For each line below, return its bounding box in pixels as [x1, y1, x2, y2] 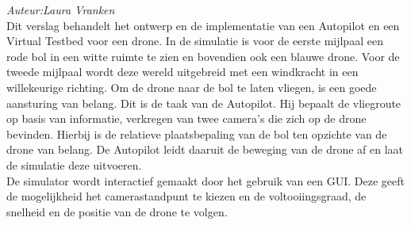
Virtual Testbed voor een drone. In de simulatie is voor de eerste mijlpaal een [6, 32, 383, 49]
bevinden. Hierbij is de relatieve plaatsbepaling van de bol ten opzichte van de [6, 125, 387, 142]
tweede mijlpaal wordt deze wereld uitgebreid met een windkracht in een [6, 63, 359, 80]
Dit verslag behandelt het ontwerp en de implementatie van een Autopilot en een [6, 17, 400, 33]
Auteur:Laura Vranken [6, 2, 115, 17]
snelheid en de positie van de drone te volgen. [6, 203, 228, 219]
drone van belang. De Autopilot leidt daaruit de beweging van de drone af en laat [6, 141, 404, 158]
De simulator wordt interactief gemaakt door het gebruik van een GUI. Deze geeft [6, 172, 405, 189]
